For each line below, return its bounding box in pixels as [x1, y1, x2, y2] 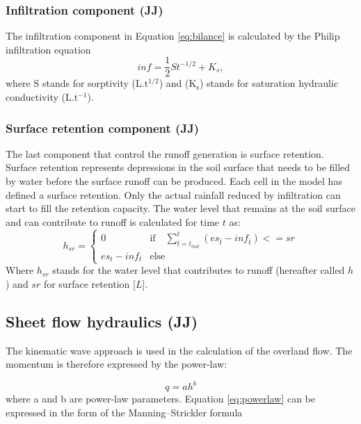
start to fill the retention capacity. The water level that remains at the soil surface [6, 201, 355, 215]
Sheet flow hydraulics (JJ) [6, 310, 198, 332]
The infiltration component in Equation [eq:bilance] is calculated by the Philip [6, 28, 340, 43]
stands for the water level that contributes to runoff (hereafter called [52, 263, 345, 277]
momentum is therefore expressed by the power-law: [6, 357, 227, 371]
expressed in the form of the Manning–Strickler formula [6, 405, 243, 420]
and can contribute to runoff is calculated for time [6, 214, 220, 229]
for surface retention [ [43, 277, 136, 291]
